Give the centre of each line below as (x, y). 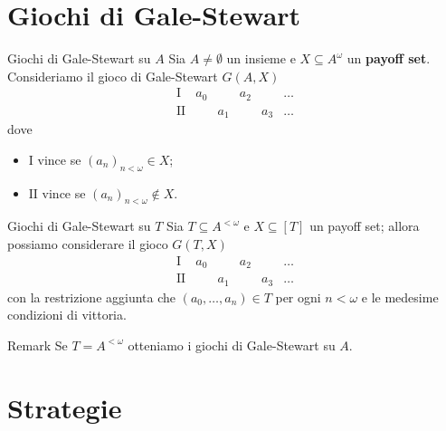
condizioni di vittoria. (67, 315)
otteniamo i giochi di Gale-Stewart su (232, 345)
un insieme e (261, 58)
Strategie (65, 407)
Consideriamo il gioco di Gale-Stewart (113, 76)
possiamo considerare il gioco (88, 244)
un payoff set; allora (365, 226)
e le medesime (400, 297)
